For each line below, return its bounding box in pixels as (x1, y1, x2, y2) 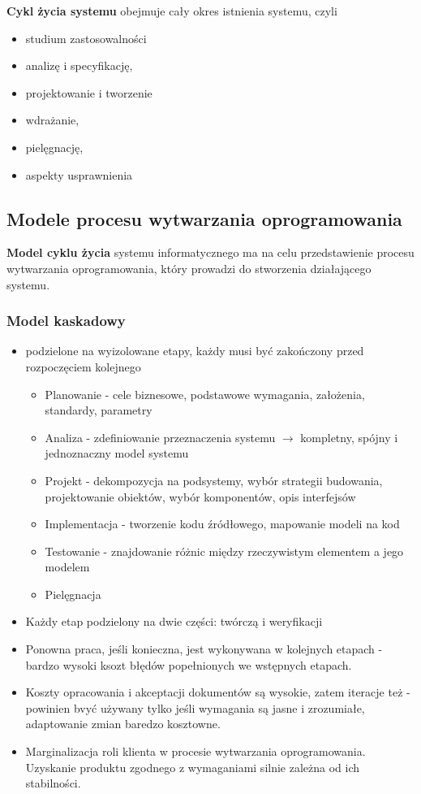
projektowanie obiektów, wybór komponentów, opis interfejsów (45, 488, 356, 505)
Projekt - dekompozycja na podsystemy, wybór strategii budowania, (45, 471, 383, 488)
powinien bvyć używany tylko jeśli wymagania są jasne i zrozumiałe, (25, 699, 365, 716)
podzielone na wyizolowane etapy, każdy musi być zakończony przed (25, 342, 364, 359)
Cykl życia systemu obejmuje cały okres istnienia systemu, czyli (6, 2, 337, 19)
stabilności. (25, 774, 81, 792)
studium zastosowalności (25, 29, 147, 46)
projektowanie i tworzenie (25, 84, 153, 101)
